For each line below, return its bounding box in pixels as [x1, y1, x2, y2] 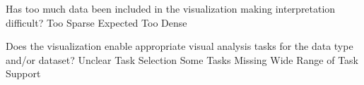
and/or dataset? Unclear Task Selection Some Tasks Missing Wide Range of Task [6, 52, 358, 67]
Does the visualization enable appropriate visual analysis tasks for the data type [6, 39, 353, 53]
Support [6, 66, 41, 81]
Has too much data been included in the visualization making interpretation [6, 1, 336, 15]
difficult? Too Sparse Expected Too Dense [6, 15, 187, 30]
